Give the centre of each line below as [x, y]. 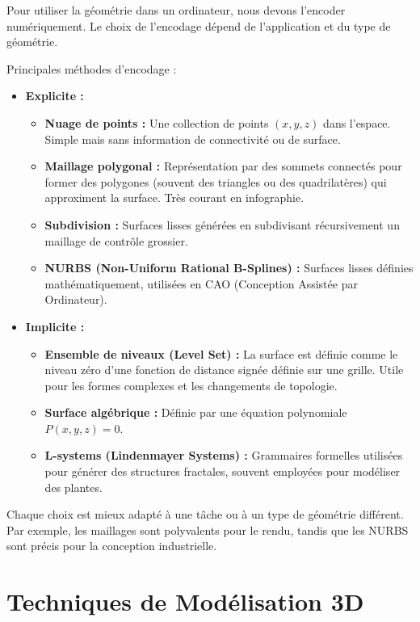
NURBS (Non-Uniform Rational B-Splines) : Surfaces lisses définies [229, 268]
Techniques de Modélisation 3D [185, 601]
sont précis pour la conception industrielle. [112, 546]
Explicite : [55, 96]
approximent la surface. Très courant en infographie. [174, 198]
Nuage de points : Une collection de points [157, 122]
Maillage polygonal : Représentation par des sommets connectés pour [223, 166]
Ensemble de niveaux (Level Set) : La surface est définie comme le [221, 353]
